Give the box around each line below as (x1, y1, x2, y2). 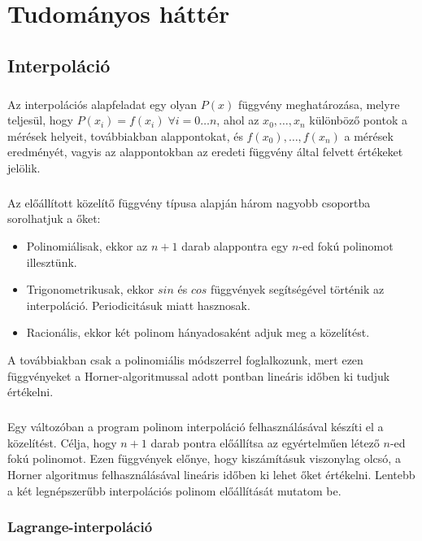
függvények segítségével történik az (211, 281, 385, 298)
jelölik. (7, 159, 41, 176)
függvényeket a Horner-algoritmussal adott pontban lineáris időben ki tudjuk (7, 367, 390, 384)
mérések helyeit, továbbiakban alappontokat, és (7, 127, 243, 144)
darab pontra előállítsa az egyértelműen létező (150, 434, 380, 451)
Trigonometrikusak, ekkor (26, 281, 154, 298)
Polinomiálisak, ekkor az (26, 238, 148, 255)
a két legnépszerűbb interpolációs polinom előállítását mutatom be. (7, 482, 342, 499)
